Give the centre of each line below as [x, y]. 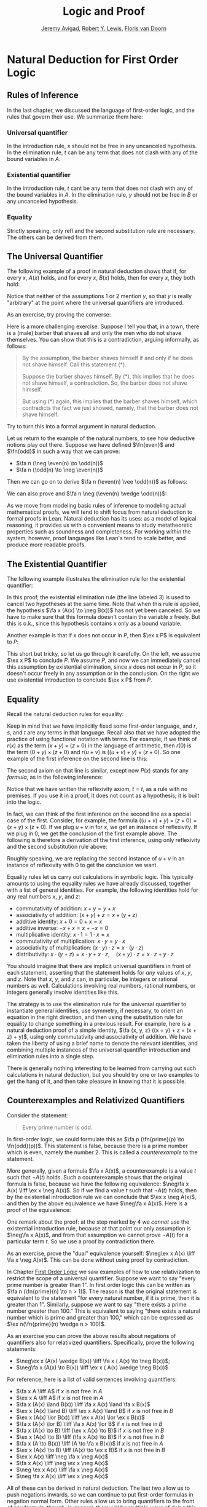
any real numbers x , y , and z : [44, 897]
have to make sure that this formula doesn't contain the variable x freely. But [103, 617]
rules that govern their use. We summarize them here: [75, 116]
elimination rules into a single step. [51, 1056]
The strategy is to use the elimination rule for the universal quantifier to [97, 1004]
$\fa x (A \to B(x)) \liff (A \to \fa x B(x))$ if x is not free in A [89, 1443]
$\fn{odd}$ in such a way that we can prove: [64, 451]
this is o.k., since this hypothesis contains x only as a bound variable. [94, 624]
